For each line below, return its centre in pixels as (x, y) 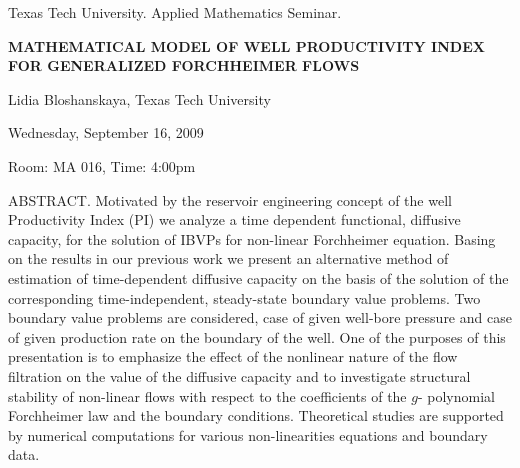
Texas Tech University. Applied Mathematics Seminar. (175, 12)
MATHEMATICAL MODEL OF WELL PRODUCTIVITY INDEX (246, 45)
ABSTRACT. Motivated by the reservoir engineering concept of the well (230, 199)
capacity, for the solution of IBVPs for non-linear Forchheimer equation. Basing (252, 238)
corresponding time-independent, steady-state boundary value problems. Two (244, 297)
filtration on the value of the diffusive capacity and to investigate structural (239, 375)
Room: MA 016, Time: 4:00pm (102, 165)
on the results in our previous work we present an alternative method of (228, 258)
